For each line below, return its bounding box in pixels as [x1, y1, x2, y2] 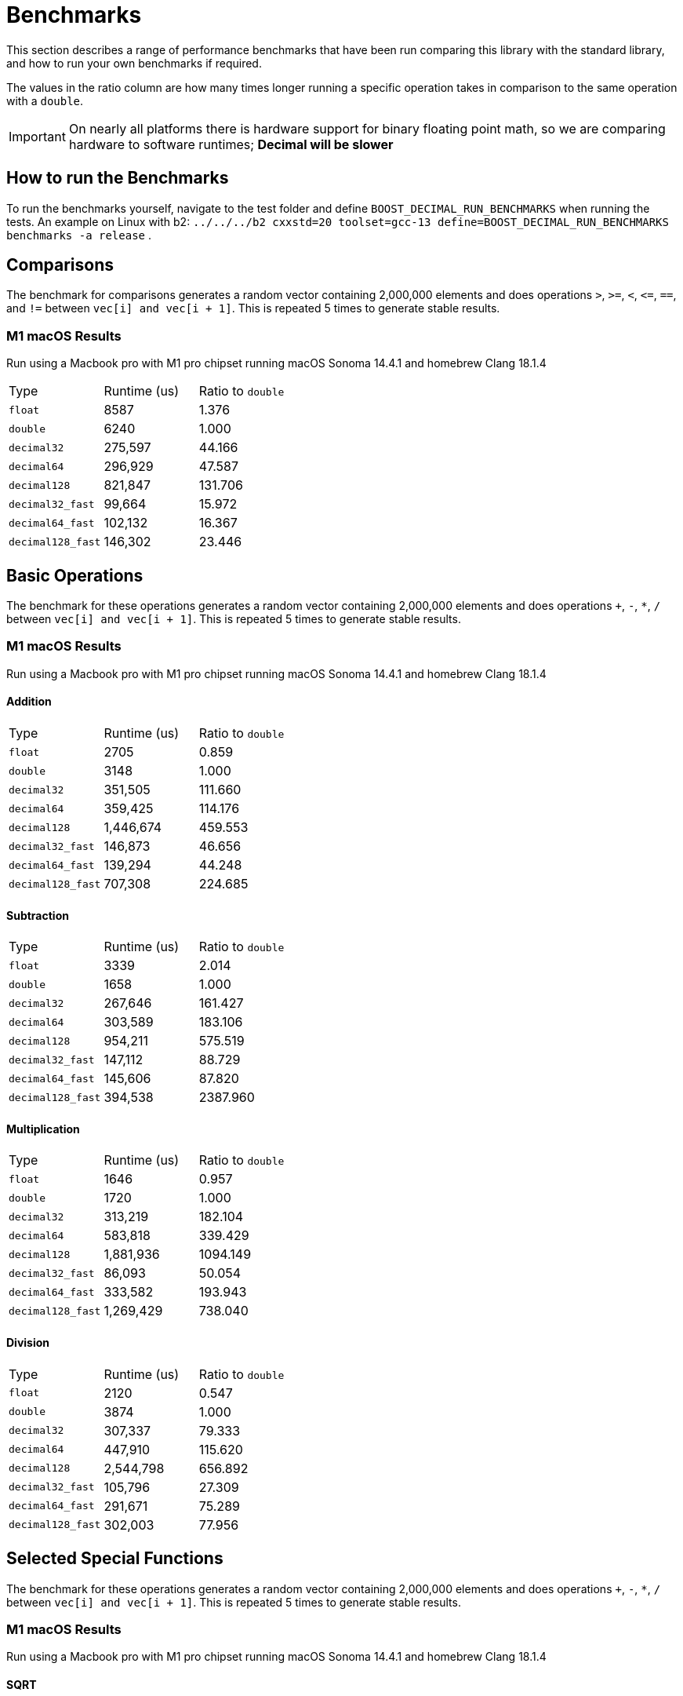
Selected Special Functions [6, 1548, 223, 1569]
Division [6, 1336, 50, 1350]
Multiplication [6, 1122, 80, 1136]
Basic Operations [6, 565, 144, 585]
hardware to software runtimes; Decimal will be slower [68, 136, 394, 152]
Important [9, 128, 66, 144]
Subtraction [6, 908, 69, 922]
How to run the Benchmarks [6, 168, 229, 188]
